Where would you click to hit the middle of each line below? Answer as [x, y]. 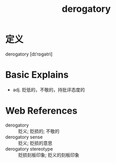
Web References [42, 111]
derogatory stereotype [29, 149]
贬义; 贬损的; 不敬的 [39, 131]
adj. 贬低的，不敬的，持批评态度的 [49, 89]
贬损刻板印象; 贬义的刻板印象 [49, 155]
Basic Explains [37, 75]
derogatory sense [24, 137]
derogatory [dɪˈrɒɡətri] [29, 54]
